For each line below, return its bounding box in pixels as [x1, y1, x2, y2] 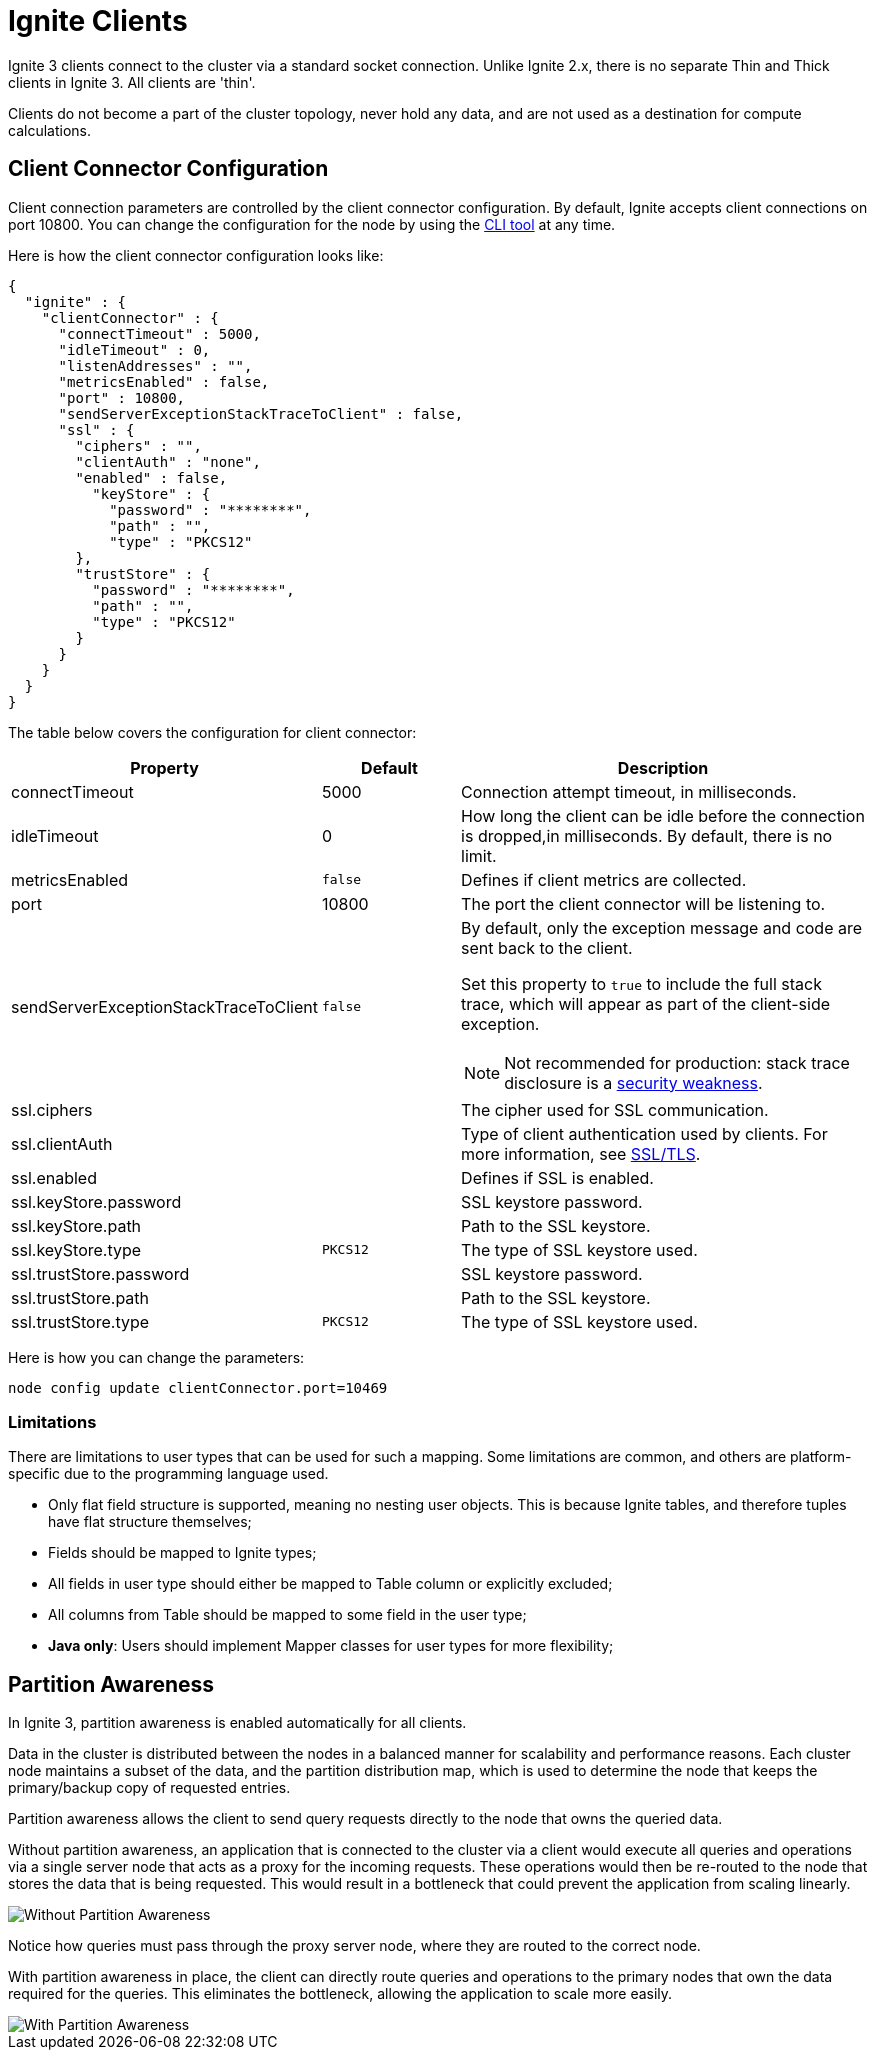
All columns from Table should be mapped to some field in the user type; [48, 1606, 527, 1624]
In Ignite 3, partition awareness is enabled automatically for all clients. [8, 1714, 467, 1732]
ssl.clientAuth [11, 1133, 113, 1154]
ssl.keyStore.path [11, 1215, 142, 1236]
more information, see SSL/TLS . [461, 1143, 701, 1164]
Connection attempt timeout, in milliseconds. [461, 781, 797, 802]
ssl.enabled [11, 1167, 97, 1188]
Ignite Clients [8, 4, 188, 38]
